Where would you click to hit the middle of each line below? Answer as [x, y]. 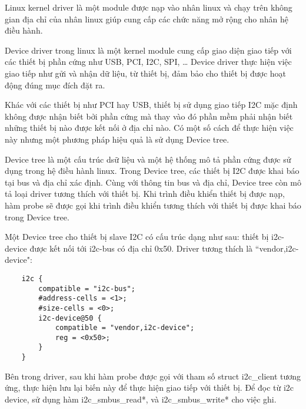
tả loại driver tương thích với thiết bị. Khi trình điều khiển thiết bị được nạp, [145, 194]
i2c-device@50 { [70, 318]
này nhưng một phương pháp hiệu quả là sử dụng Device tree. [117, 139]
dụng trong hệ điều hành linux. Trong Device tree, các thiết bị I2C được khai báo [152, 171]
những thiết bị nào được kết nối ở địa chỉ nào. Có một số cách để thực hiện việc [149, 128]
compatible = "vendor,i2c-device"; [125, 328]
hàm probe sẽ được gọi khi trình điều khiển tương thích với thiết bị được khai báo [153, 205]
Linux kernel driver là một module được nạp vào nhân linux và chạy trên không [149, 7]
